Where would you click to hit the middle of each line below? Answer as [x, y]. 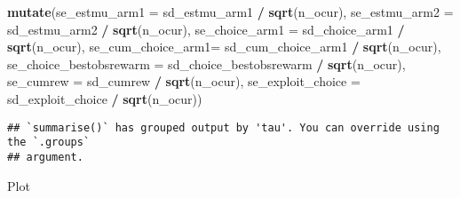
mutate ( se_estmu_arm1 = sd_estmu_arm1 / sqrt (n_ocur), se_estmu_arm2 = [230, 12]
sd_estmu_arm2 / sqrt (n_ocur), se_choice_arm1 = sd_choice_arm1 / [206, 29]
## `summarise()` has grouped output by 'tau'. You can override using [223, 127]
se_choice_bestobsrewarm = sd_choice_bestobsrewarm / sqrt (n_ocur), [206, 63]
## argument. [45, 157]
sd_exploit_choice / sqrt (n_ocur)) [105, 98]
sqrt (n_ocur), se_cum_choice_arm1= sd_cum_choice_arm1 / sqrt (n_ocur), [224, 47]
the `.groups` [49, 143]
